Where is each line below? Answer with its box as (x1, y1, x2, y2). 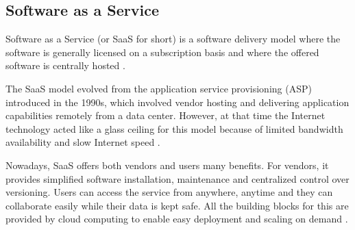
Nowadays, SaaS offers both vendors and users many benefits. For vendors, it (5, 157, 329, 172)
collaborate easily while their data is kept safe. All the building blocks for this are (5, 198, 349, 212)
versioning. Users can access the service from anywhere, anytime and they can (5, 185, 333, 199)
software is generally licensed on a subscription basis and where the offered (5, 44, 319, 59)
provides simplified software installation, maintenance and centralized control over (5, 171, 350, 186)
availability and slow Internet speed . (5, 135, 160, 149)
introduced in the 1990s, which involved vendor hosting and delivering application (5, 94, 350, 109)
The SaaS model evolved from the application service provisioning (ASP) (5, 81, 312, 95)
